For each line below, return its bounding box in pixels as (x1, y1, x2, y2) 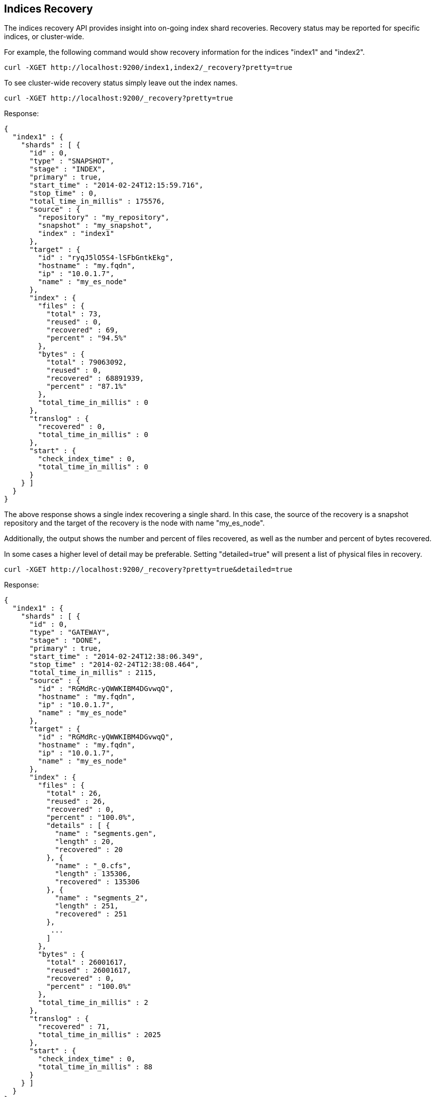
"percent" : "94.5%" (46, 334, 127, 343)
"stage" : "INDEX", (29, 165, 106, 174)
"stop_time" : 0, (29, 189, 98, 198)
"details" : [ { (46, 821, 110, 830)
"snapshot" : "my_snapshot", (38, 221, 153, 230)
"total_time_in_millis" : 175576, (29, 197, 165, 206)
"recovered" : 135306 (55, 878, 140, 886)
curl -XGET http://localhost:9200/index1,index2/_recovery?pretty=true (4, 63, 293, 72)
